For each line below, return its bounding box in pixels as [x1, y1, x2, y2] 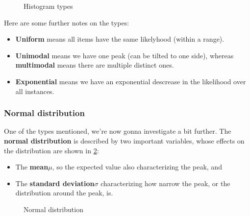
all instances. [15, 86, 54, 96]
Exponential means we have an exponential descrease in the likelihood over [15, 76, 246, 86]
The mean [15, 162, 49, 172]
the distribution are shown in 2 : [4, 145, 99, 155]
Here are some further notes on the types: [4, 17, 129, 27]
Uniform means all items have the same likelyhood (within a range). [15, 34, 225, 44]
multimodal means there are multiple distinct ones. [15, 60, 174, 70]
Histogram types [24, 1, 73, 11]
